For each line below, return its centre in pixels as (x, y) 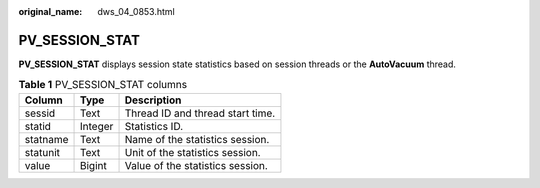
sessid (40, 113)
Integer (96, 126)
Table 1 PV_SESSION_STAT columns (103, 85)
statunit (42, 152)
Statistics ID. (154, 126)
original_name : (50, 11)
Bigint (93, 165)
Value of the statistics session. (196, 165)
